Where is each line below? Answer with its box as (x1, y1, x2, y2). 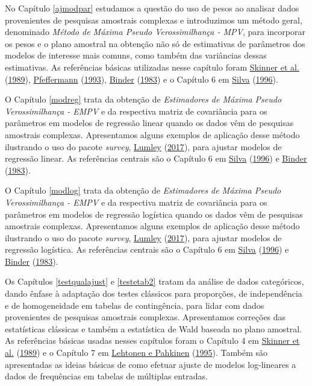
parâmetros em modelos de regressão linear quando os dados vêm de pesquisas (5, 116, 294, 129)
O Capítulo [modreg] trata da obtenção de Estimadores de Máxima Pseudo (5, 93, 282, 106)
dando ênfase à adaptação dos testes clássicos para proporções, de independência (5, 287, 302, 300)
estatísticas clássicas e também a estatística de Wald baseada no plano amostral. (5, 322, 302, 335)
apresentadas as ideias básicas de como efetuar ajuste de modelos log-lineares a (5, 358, 296, 370)
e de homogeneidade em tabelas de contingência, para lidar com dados (5, 299, 264, 311)
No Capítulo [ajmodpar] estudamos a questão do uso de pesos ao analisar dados (5, 2, 299, 14)
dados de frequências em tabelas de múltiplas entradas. (5, 370, 208, 382)
